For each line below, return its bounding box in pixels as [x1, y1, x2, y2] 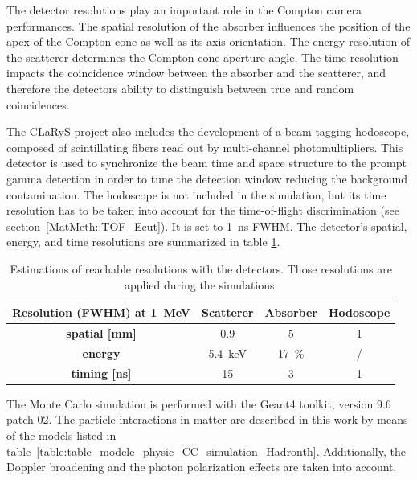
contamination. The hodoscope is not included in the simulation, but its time [6, 186, 386, 203]
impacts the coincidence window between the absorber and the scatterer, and [6, 64, 386, 81]
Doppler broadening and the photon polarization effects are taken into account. [6, 458, 397, 475]
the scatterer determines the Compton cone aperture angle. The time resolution [6, 48, 399, 65]
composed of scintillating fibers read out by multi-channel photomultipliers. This [6, 138, 403, 155]
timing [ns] [71, 364, 132, 381]
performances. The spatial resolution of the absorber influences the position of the [6, 17, 411, 34]
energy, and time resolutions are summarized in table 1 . [6, 233, 280, 250]
